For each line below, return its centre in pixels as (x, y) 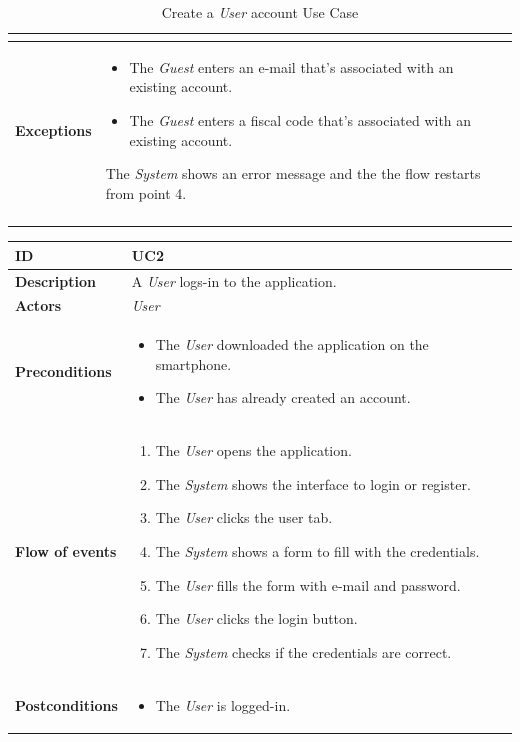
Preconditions (63, 370)
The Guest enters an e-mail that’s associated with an (291, 66)
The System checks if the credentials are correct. (303, 651)
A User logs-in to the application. (234, 280)
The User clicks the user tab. (244, 517)
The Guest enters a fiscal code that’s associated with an (300, 120)
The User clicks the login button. (256, 618)
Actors (38, 305)
